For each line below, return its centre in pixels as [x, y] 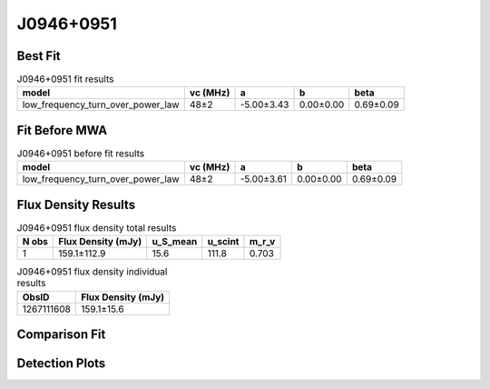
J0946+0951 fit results [65, 79]
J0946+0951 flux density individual [92, 272]
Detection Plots [61, 364]
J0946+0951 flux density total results [97, 228]
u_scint [223, 242]
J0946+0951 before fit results [81, 154]
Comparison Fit [61, 335]
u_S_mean [175, 242]
